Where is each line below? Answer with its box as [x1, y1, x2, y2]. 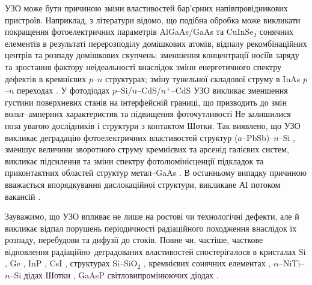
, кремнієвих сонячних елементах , [143, 257, 271, 269]
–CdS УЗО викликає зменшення [171, 84, 288, 97]
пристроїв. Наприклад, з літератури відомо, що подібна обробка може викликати [5, 13, 301, 26]
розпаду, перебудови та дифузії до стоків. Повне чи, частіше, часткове [5, 233, 263, 246]
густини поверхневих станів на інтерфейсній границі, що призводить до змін [5, 95, 287, 108]
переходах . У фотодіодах [17, 84, 110, 97]
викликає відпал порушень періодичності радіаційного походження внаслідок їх [5, 221, 297, 234]
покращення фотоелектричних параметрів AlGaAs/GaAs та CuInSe [5, 25, 254, 38]
